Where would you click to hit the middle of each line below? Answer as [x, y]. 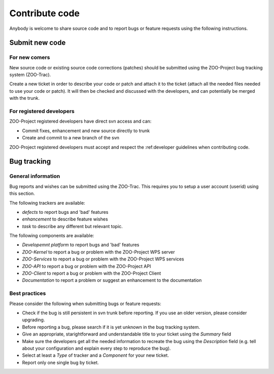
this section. [22, 194]
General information [35, 176]
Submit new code [38, 43]
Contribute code [45, 13]
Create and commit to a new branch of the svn [71, 138]
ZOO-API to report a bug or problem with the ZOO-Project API [87, 266]
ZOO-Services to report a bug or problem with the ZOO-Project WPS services [103, 259]
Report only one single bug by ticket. [60, 362]
